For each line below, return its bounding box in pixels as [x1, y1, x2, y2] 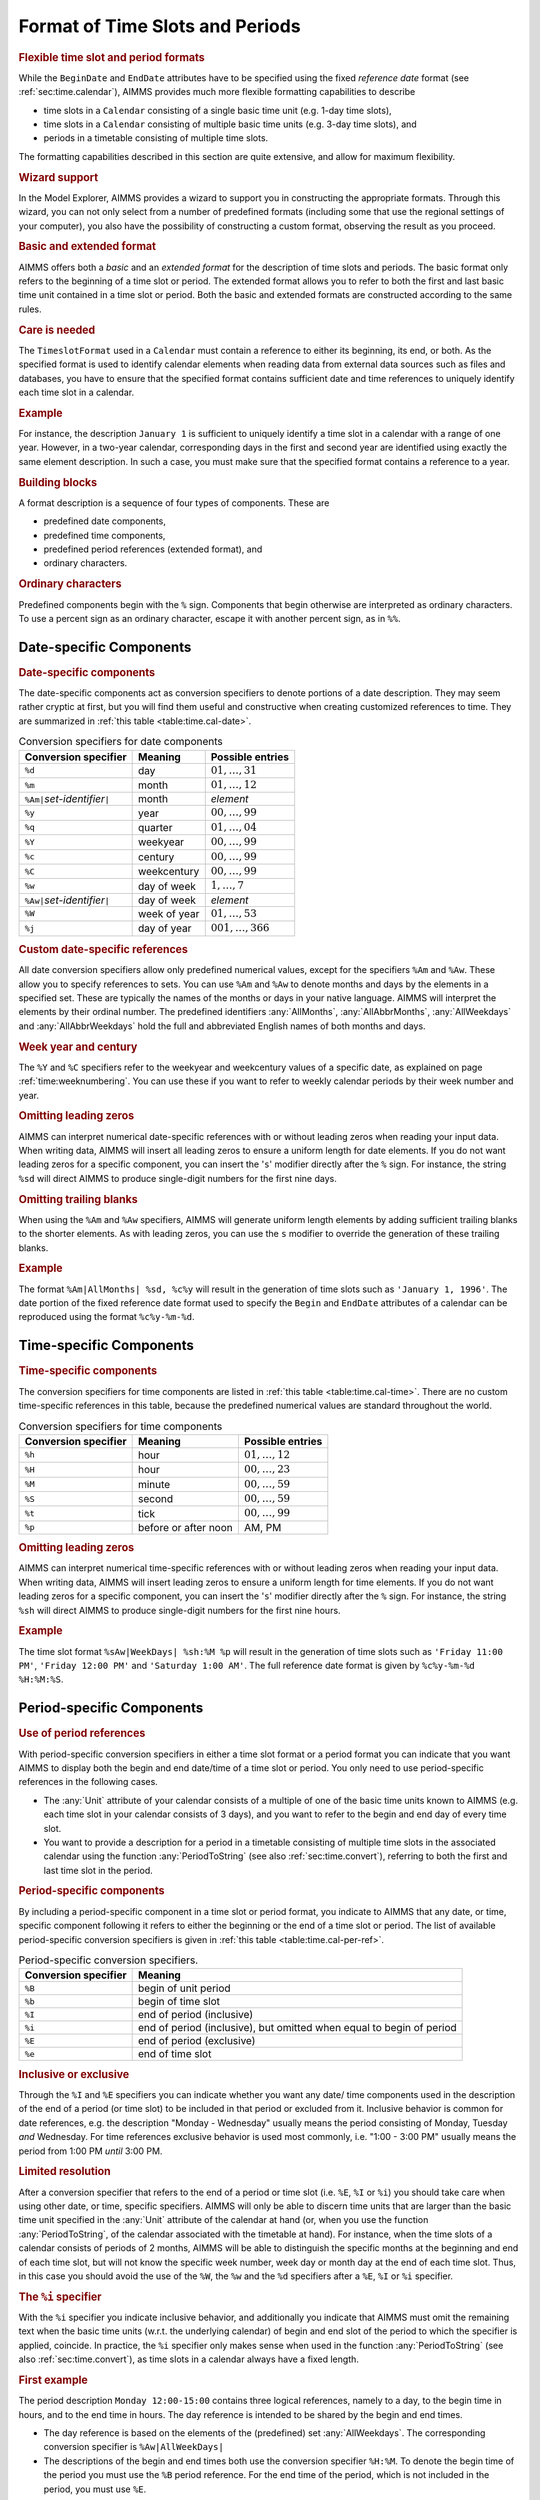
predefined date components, [43, 515, 167, 527]
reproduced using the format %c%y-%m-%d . [18, 1311, 195, 1323]
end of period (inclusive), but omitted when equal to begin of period [137, 2021, 457, 2035]
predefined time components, [43, 529, 166, 541]
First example [18, 2373, 89, 2387]
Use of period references [18, 1726, 146, 1740]
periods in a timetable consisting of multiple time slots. [43, 132, 269, 144]
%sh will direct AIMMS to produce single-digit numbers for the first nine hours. [18, 1604, 341, 1616]
